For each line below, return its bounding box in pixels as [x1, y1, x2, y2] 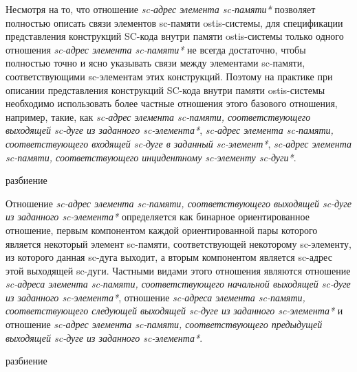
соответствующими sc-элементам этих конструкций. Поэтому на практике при [6, 69, 333, 83]
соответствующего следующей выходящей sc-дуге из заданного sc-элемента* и [6, 303, 343, 318]
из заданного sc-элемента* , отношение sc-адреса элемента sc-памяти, [6, 290, 305, 304]
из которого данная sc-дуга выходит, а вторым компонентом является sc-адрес [6, 250, 332, 264]
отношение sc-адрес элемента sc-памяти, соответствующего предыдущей [6, 317, 323, 332]
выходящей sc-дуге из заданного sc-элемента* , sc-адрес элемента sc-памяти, [6, 123, 334, 137]
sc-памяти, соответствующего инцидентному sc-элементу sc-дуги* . [6, 150, 296, 164]
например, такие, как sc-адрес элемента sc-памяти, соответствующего [6, 109, 311, 124]
